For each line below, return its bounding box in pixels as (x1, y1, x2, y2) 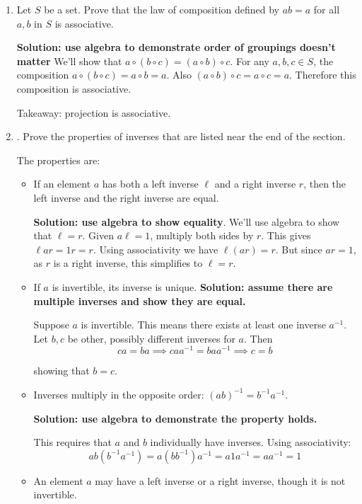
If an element (33, 176, 91, 191)
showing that (33, 363, 90, 378)
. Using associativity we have (93, 241, 218, 256)
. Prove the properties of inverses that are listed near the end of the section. (16, 129, 346, 144)
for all (313, 2, 340, 16)
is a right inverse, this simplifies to (53, 256, 203, 270)
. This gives (261, 228, 311, 243)
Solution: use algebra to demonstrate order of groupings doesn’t (16, 40, 336, 55)
